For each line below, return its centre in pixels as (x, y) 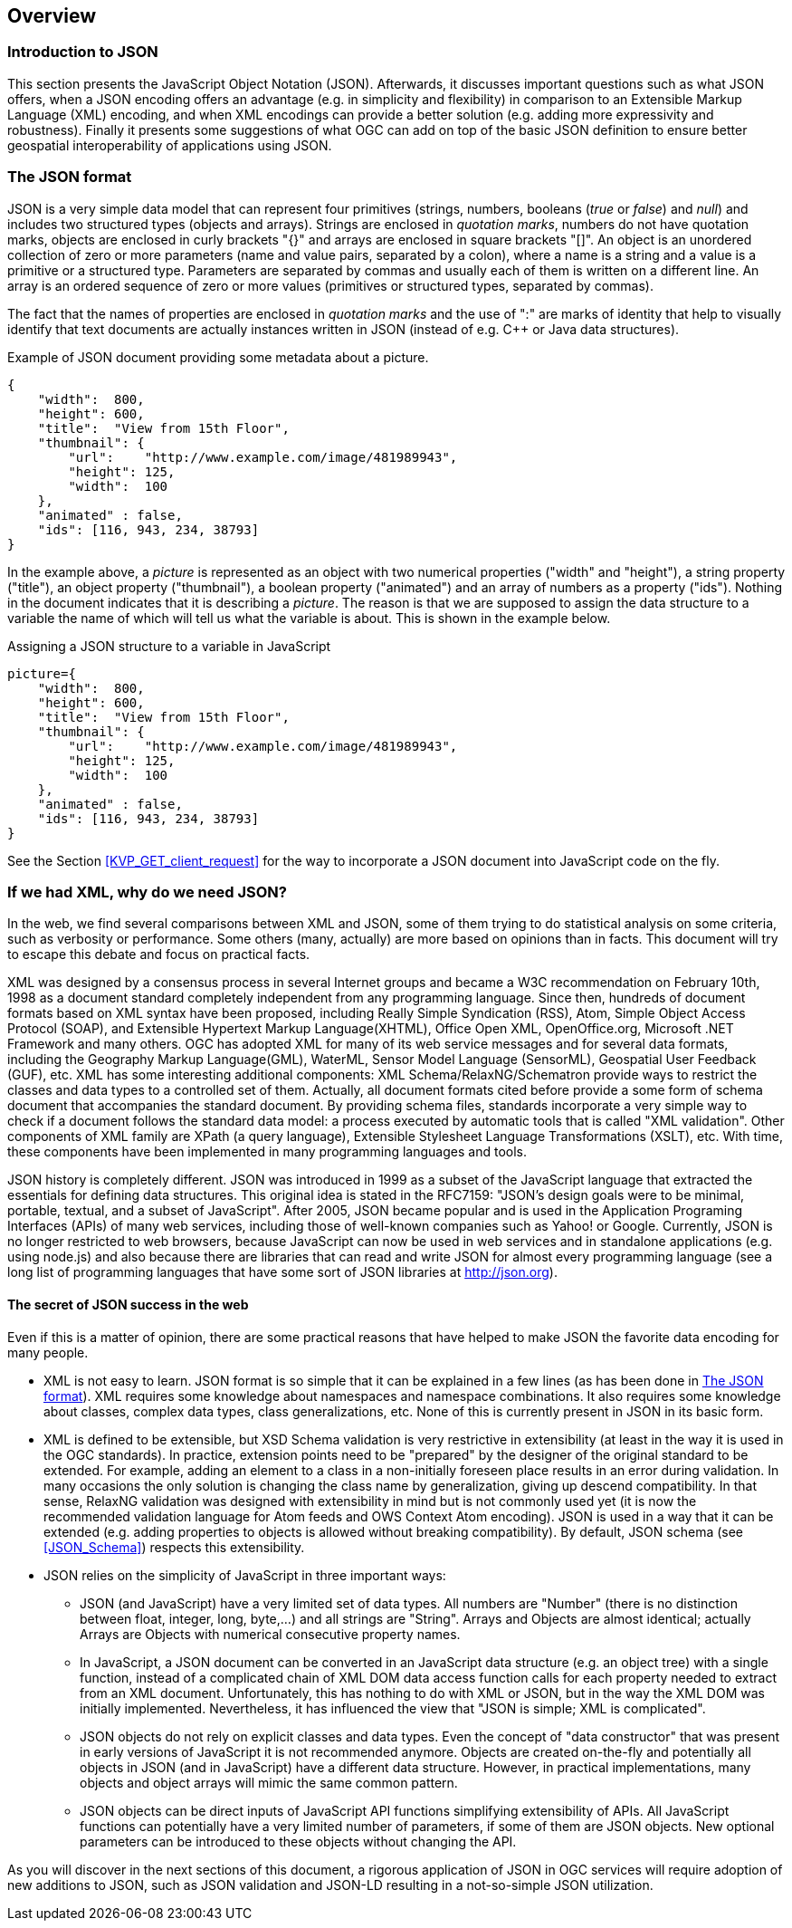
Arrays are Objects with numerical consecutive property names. (270, 1634)
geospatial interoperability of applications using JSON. (170, 145)
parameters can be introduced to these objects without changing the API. (298, 1841)
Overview (52, 16)
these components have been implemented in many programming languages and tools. (267, 1152)
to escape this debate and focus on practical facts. (159, 954)
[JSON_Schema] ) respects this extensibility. (174, 1547)
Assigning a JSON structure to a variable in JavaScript (169, 646)
